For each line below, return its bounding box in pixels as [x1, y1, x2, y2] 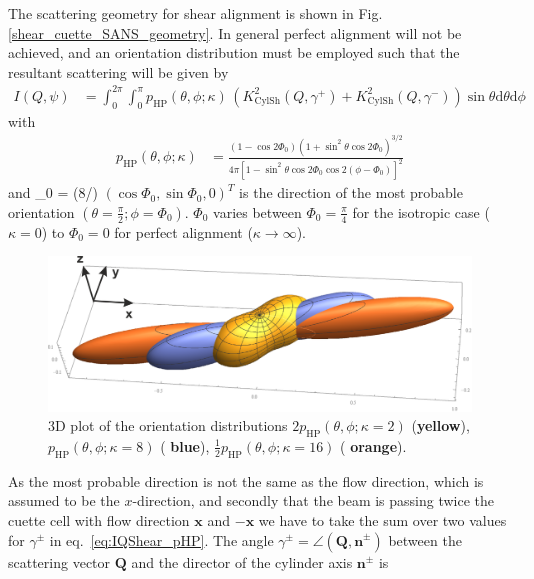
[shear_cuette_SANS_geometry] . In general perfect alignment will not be [8, 22, 462, 43]
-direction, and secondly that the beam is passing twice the [132, 490, 495, 511]
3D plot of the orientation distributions [48, 415, 288, 436]
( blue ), [160, 435, 210, 456]
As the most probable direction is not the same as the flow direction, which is [8, 470, 484, 491]
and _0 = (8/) [8, 182, 98, 203]
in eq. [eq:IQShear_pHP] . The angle [49, 529, 274, 550]
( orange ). [340, 435, 407, 456]
